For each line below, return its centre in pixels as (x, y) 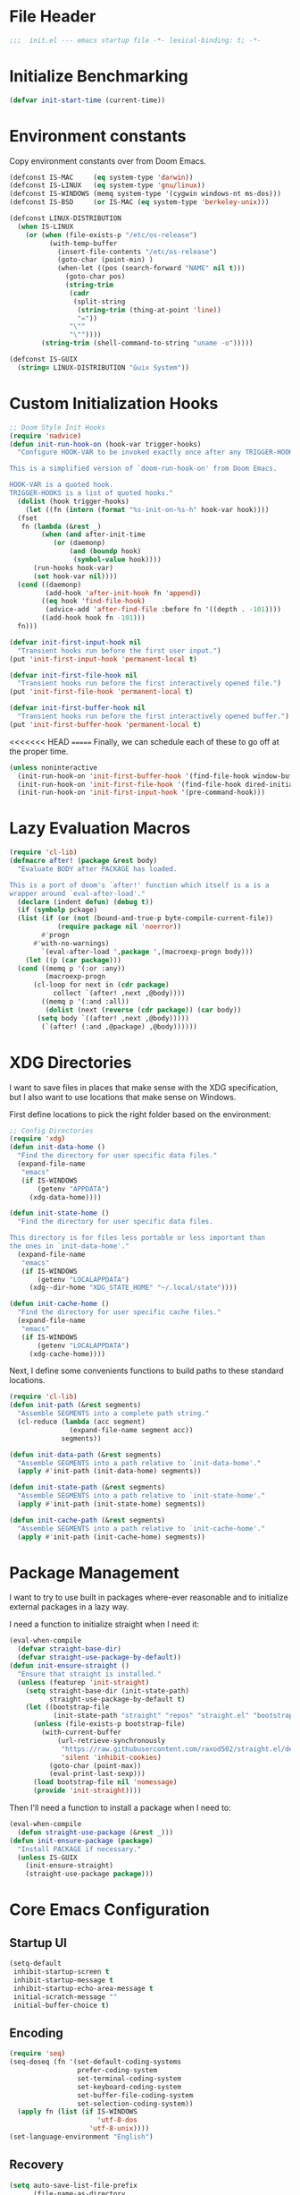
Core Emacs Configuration (109, 1910)
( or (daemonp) (79, 543)
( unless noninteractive (54, 767)
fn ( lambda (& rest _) (61, 526)
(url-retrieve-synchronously (111, 1740)
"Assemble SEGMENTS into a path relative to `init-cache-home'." (142, 1528)
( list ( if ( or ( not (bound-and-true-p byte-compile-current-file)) (146, 918)
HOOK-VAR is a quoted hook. (62, 485)
